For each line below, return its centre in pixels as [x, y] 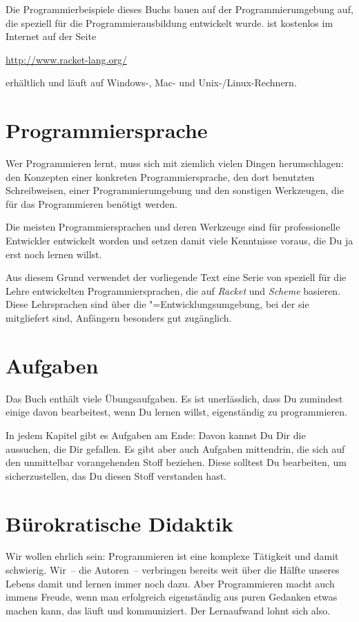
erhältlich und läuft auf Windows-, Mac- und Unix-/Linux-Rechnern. [151, 82]
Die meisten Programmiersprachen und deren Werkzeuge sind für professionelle [173, 227]
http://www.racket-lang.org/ [66, 59]
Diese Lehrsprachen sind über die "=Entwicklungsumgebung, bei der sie [157, 304]
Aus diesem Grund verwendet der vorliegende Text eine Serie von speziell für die [176, 277]
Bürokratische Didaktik [119, 523]
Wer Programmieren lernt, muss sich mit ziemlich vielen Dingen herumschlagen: [175, 163]
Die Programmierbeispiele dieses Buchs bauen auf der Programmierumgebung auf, [179, 9]
